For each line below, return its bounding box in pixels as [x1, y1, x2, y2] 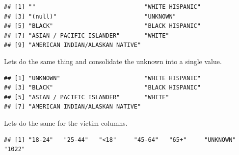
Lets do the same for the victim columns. [4, 117, 128, 128]
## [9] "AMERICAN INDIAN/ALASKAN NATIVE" [4, 42, 141, 49]
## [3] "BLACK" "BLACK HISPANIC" [4, 84, 201, 91]
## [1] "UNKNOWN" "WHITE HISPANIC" [4, 74, 201, 82]
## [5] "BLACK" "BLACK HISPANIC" [4, 22, 201, 30]
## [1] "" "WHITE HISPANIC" [4, 3, 201, 10]
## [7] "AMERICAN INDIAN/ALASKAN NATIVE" [4, 103, 141, 111]
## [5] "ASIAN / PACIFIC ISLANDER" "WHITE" [4, 93, 169, 101]
